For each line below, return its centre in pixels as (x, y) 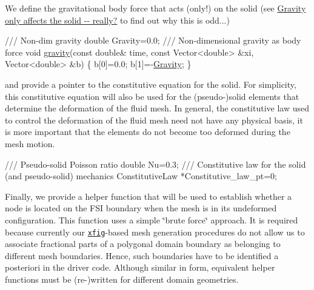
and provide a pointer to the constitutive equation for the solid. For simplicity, (151, 84)
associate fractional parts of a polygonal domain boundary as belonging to (143, 244)
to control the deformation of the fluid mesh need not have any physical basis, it (154, 120)
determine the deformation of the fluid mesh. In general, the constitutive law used (157, 108)
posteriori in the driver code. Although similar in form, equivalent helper (140, 267)
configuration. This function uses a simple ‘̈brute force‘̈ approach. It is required (152, 219)
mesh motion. (30, 143)
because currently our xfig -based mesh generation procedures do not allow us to (155, 232)
